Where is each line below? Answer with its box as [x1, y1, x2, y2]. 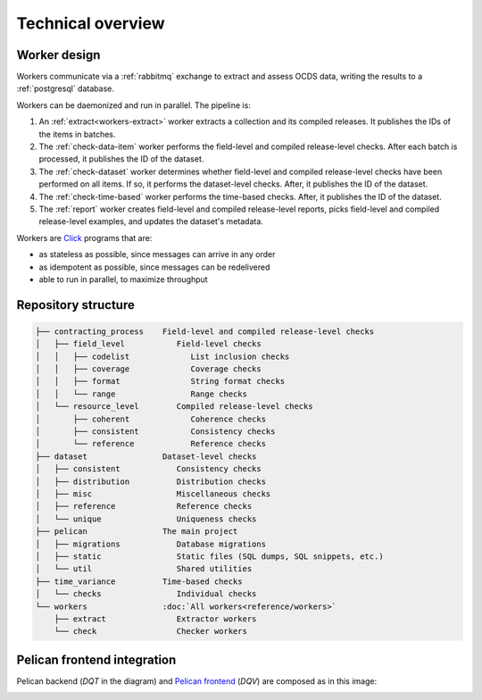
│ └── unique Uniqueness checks [35, 513, 257, 524]
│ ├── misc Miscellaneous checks [35, 489, 271, 499]
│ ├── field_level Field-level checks [35, 339, 262, 349]
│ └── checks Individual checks [35, 589, 257, 599]
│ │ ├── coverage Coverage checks [35, 364, 262, 374]
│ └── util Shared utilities [35, 563, 253, 574]
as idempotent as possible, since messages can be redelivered [38, 262, 270, 272]
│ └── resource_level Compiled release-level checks [35, 402, 313, 412]
